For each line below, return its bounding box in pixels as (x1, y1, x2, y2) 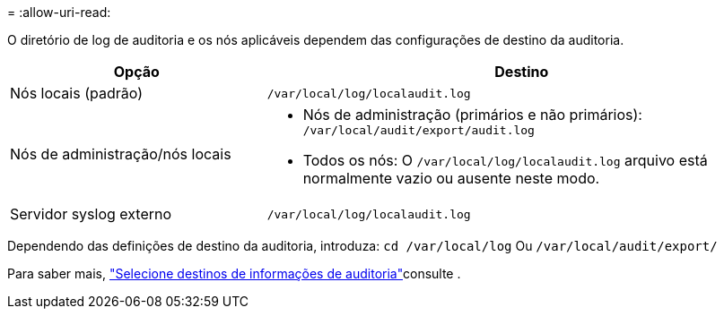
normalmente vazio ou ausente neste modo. (302, 169, 600, 187)
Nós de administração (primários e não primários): (302, 106, 642, 124)
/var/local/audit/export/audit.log (302, 124, 535, 137)
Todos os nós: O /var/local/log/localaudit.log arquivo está (302, 151, 708, 169)
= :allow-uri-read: (7, 4, 111, 20)
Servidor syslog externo (10, 205, 172, 223)
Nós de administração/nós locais (10, 144, 231, 163)
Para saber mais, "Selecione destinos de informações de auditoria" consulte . (7, 266, 461, 281)
